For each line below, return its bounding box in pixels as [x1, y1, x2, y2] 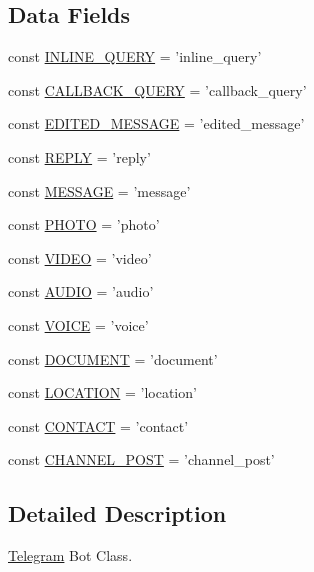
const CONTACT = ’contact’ [8, 415, 189, 436]
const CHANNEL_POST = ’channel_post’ [8, 449, 275, 470]
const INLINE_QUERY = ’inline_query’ [8, 46, 262, 67]
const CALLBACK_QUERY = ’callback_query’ [8, 79, 307, 100]
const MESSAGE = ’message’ [8, 180, 191, 201]
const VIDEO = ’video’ [8, 247, 152, 268]
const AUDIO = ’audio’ [8, 281, 154, 302]
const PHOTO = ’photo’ [8, 214, 160, 235]
